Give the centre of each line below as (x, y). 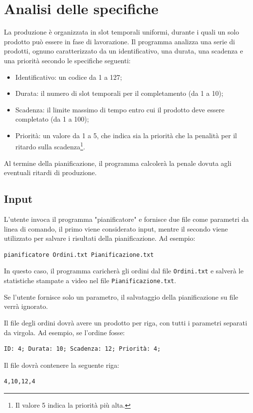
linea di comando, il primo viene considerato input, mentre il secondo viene (116, 228)
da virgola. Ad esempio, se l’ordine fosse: (64, 332)
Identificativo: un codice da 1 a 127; (69, 77)
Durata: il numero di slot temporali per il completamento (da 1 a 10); (119, 93)
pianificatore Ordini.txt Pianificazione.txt (79, 255)
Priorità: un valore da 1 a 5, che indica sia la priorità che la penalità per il (126, 135)
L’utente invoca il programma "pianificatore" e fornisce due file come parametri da (126, 219)
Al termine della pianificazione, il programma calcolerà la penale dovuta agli (118, 163)
